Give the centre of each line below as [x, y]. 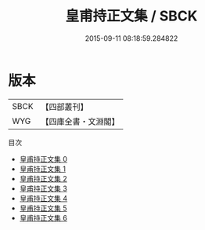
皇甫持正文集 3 [43, 188]
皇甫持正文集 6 [43, 217]
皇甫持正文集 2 [43, 178]
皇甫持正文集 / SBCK [131, 16]
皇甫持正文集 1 [43, 169]
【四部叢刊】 [65, 107]
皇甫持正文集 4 [43, 198]
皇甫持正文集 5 [43, 208]
